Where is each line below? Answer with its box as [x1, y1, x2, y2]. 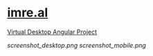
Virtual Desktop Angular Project [7, 28, 98, 36]
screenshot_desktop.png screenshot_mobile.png [7, 41, 147, 49]
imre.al [7, 5, 48, 21]
